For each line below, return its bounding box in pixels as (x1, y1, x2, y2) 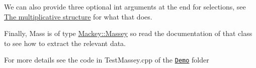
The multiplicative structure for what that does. (4, 11, 152, 21)
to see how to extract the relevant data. (4, 37, 126, 48)
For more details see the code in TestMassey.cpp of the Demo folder (4, 54, 209, 65)
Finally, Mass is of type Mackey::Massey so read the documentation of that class (4, 28, 252, 38)
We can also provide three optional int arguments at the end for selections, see (4, 1, 246, 11)
